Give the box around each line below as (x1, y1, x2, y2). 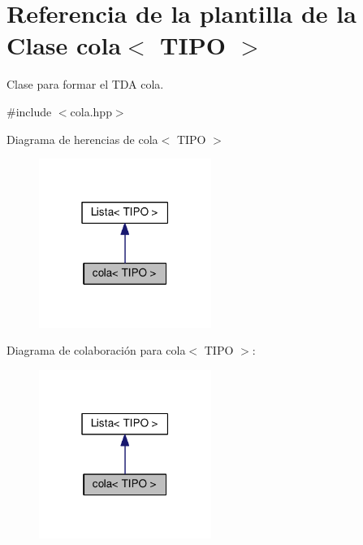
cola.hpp (70, 102, 112, 120)
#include (6, 102, 52, 120)
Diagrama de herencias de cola (6, 130, 158, 147)
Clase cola (6, 28, 122, 62)
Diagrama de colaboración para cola (6, 342, 186, 359)
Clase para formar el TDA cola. (6, 76, 164, 93)
